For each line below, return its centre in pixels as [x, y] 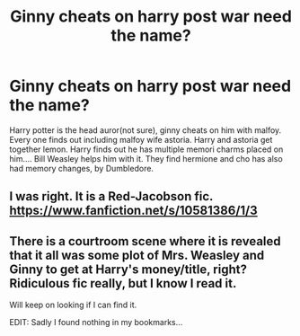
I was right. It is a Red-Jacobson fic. [111, 196]
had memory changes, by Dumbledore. [82, 168]
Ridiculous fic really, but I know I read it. [123, 283]
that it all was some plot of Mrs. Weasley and [137, 255]
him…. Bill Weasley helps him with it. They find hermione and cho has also [146, 158]
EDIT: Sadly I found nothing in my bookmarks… [96, 323]
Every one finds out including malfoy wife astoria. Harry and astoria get [141, 139]
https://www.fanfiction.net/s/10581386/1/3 [133, 211]
